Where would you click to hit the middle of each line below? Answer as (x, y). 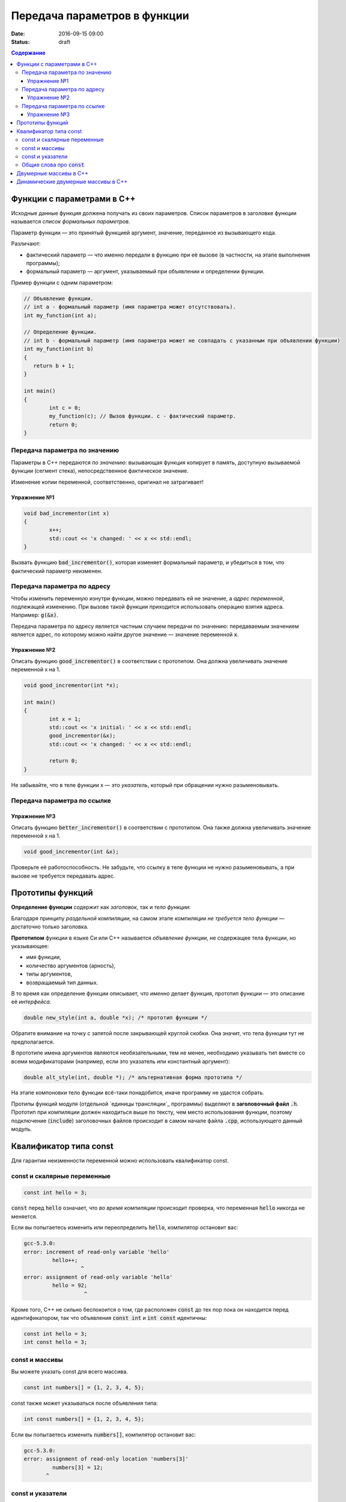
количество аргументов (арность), (71, 965)
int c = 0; (65, 408)
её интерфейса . (31, 1002)
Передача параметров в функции (100, 16)
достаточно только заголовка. (50, 927)
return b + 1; (54, 366)
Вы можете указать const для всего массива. (70, 1372)
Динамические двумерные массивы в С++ (72, 182)
